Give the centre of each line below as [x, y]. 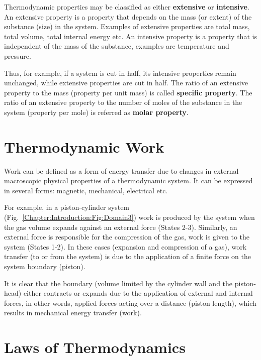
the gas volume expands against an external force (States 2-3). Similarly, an [121, 227]
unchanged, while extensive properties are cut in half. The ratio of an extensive [126, 83]
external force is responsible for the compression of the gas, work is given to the [127, 237]
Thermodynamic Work [84, 146]
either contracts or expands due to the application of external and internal [138, 293]
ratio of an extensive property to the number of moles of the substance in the [123, 102]
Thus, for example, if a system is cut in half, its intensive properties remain [120, 73]
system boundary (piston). [45, 266]
